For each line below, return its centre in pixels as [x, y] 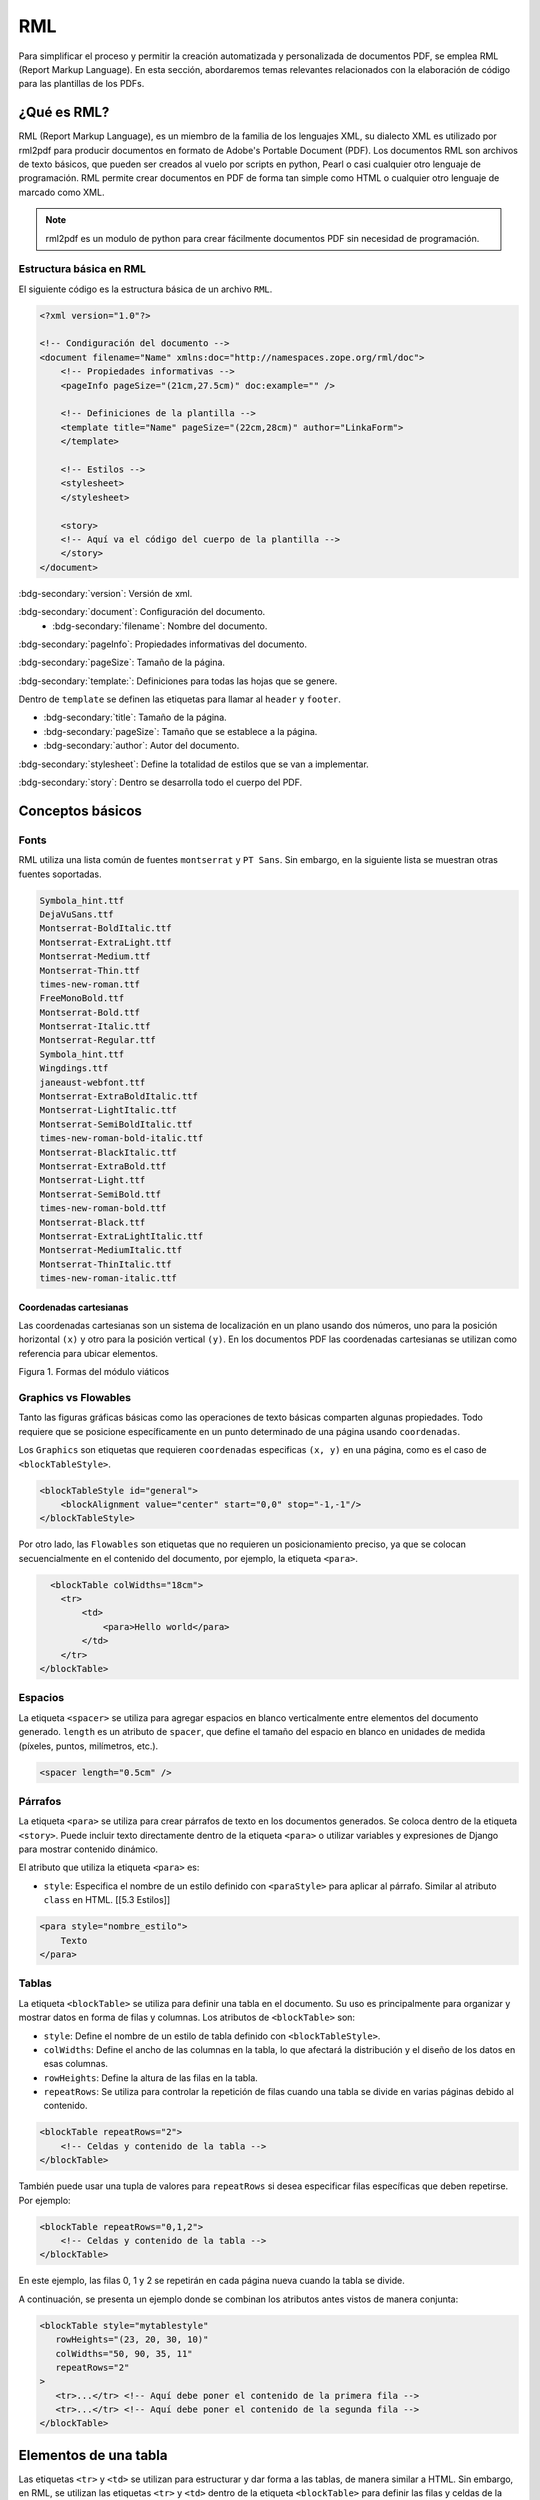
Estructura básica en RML [82, 269]
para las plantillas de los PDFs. [81, 84]
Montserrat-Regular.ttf [98, 1040]
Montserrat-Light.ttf [92, 1180]
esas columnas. [76, 2064]
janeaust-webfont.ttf [92, 1082]
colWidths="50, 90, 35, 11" [124, 2353]
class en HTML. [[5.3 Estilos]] [106, 1900]
